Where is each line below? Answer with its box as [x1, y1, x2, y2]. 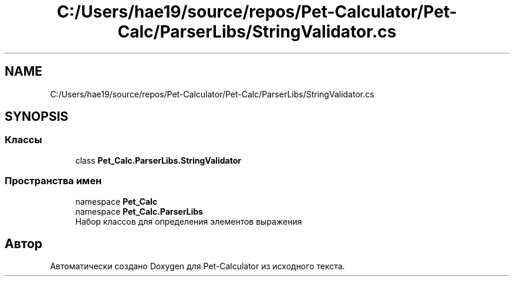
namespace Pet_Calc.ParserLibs [75, 206, 203, 216]
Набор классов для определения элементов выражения [75, 216, 302, 226]
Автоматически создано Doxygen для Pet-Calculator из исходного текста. [50, 261, 345, 272]
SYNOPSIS [5, 109, 69, 124]
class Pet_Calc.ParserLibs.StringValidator [75, 155, 241, 165]
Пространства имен [5, 175, 102, 187]
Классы [5, 134, 42, 146]
